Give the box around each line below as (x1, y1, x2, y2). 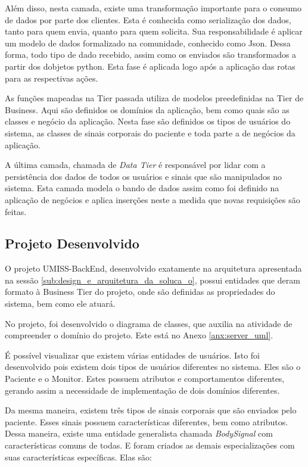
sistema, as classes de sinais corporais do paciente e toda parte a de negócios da (5, 126, 295, 139)
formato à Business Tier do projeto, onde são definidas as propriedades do (5, 285, 275, 298)
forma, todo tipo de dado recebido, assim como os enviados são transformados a (5, 48, 297, 61)
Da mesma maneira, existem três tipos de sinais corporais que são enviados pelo (5, 404, 297, 416)
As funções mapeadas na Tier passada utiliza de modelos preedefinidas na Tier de (5, 92, 304, 104)
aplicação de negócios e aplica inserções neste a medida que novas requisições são (5, 193, 300, 206)
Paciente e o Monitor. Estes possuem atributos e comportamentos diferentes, (5, 372, 285, 385)
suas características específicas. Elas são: (5, 450, 153, 463)
